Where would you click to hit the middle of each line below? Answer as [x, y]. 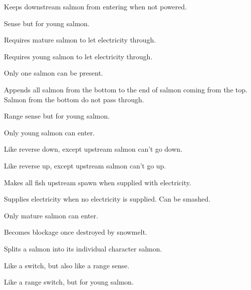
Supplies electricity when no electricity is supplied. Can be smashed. [107, 199]
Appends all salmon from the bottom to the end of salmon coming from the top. [126, 89]
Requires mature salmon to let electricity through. [80, 40]
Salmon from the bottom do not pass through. [74, 99]
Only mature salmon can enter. [51, 215]
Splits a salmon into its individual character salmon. [83, 248]
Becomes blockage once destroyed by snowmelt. [76, 232]
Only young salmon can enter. [49, 132]
